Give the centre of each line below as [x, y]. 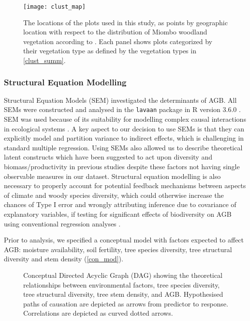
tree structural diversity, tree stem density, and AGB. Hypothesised [123, 294]
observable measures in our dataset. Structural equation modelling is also [112, 176]
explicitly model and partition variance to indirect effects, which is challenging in [124, 138]
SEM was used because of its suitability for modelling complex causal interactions [125, 119]
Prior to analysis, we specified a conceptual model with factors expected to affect [124, 240]
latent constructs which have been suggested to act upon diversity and [108, 157]
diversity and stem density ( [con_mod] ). [64, 259]
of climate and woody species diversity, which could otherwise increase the [114, 195]
